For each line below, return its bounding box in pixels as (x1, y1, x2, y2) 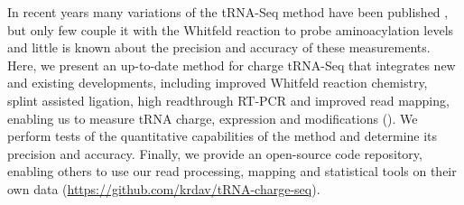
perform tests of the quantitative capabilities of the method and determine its (7, 126, 438, 145)
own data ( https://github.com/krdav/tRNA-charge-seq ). (7, 179, 320, 198)
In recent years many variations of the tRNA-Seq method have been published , (7, 3, 449, 21)
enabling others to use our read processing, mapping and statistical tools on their (7, 162, 457, 181)
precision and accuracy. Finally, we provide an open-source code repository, (7, 144, 422, 163)
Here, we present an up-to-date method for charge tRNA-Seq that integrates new (7, 55, 456, 74)
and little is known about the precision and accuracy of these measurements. (7, 38, 431, 57)
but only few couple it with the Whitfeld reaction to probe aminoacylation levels (7, 20, 454, 39)
